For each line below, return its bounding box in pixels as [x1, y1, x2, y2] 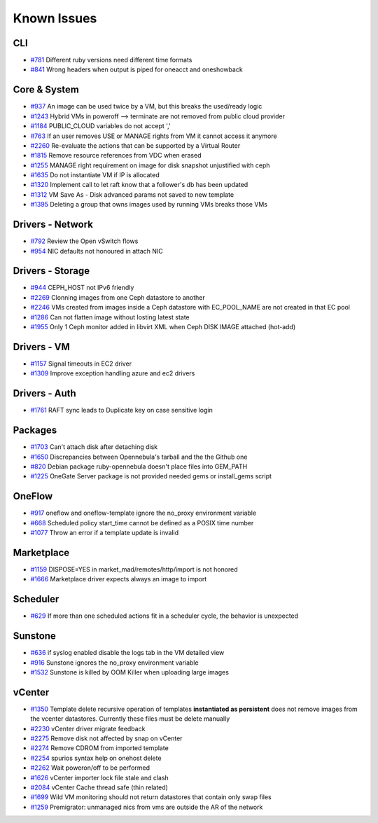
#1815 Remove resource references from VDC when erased [30, 151, 202, 160]
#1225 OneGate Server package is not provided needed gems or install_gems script [30, 472, 272, 480]
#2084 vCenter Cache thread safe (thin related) [30, 783, 168, 791]
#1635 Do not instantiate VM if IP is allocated [30, 171, 160, 179]
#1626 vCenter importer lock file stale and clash [30, 773, 169, 782]
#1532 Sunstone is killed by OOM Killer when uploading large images [30, 668, 229, 676]
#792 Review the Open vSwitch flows [30, 237, 139, 245]
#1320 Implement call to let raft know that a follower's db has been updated [30, 181, 248, 189]
